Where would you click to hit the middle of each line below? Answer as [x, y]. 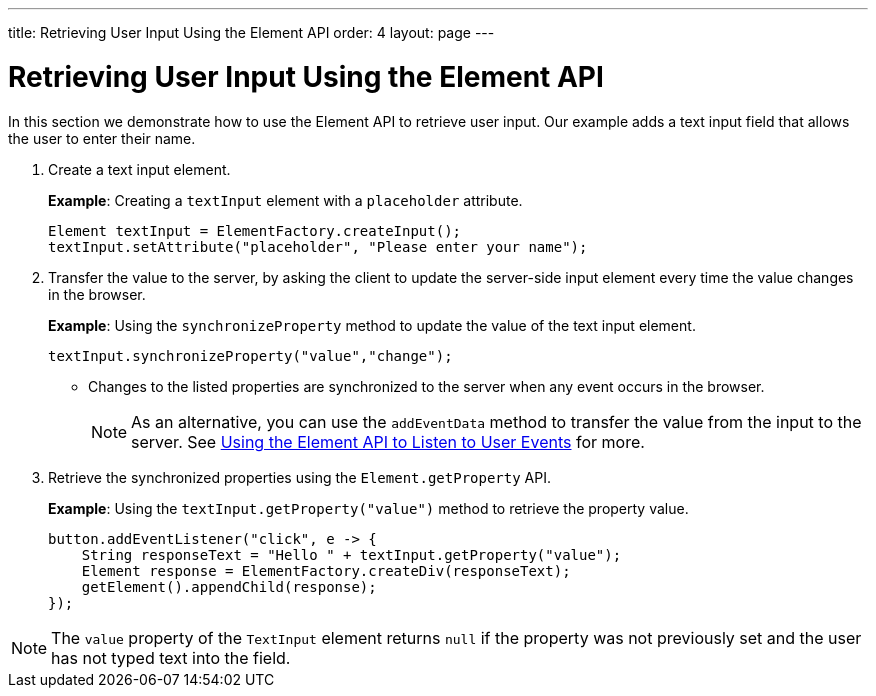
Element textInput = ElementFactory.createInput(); [255, 230]
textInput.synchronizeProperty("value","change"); [250, 355]
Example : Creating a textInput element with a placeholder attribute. [285, 200]
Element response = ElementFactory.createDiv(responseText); [326, 570]
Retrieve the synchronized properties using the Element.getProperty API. [299, 477]
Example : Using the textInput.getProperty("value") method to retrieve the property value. [368, 508]
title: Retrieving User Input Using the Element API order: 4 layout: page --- [251, 32]
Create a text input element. [139, 169]
